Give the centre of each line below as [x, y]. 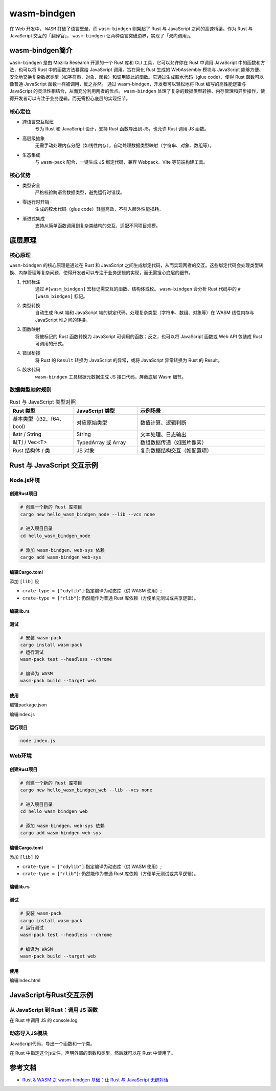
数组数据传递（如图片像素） [174, 442]
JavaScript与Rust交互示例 [51, 995]
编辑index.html [25, 981]
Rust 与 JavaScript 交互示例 [54, 465]
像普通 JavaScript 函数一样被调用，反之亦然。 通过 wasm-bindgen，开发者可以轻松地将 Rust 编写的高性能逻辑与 [128, 84]
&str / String [27, 434]
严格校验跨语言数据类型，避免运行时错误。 [80, 192]
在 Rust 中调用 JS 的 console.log [43, 1020]
